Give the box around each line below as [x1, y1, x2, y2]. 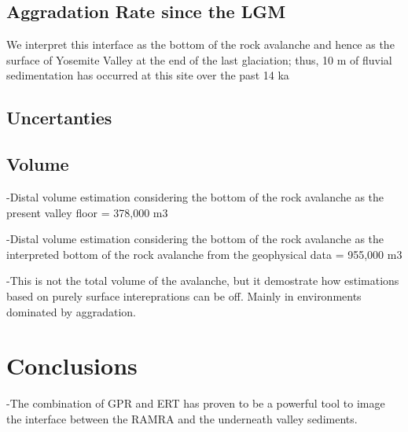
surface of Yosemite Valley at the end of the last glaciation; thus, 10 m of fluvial [6, 51, 392, 68]
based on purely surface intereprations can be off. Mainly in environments [6, 287, 362, 304]
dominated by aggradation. [6, 303, 136, 319]
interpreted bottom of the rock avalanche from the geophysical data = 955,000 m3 [6, 246, 402, 262]
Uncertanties [6, 105, 112, 130]
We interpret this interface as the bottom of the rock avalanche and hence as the [6, 36, 395, 53]
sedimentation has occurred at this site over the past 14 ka [6, 67, 289, 83]
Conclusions [6, 349, 138, 382]
